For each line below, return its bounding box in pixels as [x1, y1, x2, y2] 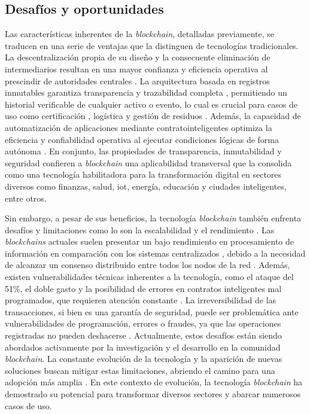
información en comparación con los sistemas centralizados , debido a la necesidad [5, 246, 306, 259]
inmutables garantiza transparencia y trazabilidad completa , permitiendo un [5, 86, 287, 99]
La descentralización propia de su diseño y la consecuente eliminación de [5, 51, 271, 63]
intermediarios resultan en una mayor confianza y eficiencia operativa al [5, 62, 268, 75]
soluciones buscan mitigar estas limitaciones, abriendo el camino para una [5, 364, 275, 376]
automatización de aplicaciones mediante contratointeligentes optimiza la [5, 121, 272, 133]
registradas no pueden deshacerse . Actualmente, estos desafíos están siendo [5, 329, 282, 342]
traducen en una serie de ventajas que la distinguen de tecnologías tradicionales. [5, 39, 299, 51]
